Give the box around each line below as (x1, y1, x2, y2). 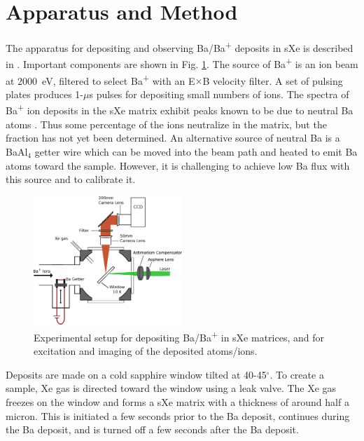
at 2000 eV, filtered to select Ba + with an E (6, 71, 195, 88)
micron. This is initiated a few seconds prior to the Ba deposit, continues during (6, 408, 350, 423)
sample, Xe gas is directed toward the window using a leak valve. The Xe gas (6, 381, 337, 395)
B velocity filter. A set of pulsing (202, 73, 343, 88)
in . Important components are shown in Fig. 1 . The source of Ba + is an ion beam (6, 55, 358, 72)
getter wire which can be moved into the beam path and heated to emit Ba (34, 144, 358, 158)
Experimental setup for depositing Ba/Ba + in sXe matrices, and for (34, 327, 324, 344)
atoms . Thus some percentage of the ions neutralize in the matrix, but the (6, 116, 327, 131)
